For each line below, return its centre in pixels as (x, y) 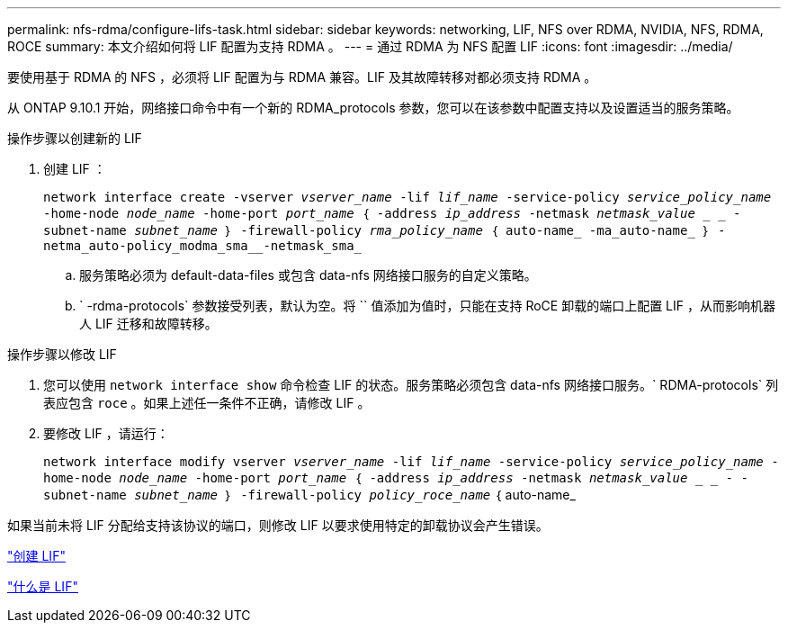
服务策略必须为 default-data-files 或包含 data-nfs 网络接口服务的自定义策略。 (308, 275)
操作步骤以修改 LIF (62, 354)
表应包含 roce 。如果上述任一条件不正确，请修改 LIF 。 (207, 403)
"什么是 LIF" (43, 586)
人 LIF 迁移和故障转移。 (148, 324)
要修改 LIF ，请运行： (106, 433)
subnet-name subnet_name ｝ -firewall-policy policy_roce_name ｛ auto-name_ (309, 495)
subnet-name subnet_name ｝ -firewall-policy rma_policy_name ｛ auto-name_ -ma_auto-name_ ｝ (377, 230)
